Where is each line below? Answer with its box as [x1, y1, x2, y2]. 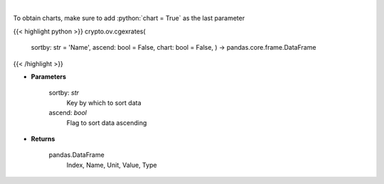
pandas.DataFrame [48, 151, 105, 159]
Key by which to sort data [66, 98, 142, 107]
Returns [31, 134, 55, 143]
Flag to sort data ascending [66, 118, 147, 127]
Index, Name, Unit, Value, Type [66, 161, 157, 169]
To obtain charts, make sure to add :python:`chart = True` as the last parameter [13, 14, 245, 23]
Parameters [31, 72, 67, 81]
